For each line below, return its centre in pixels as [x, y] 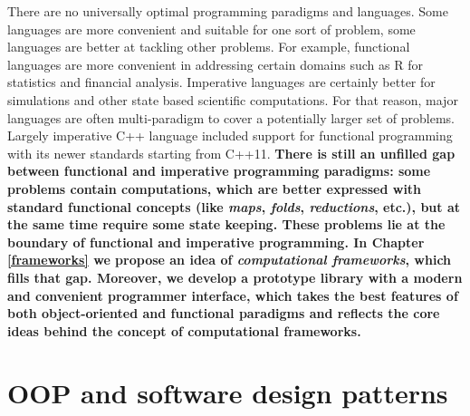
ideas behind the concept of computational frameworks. [184, 330]
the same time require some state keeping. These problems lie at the [226, 224]
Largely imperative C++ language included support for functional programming [230, 135]
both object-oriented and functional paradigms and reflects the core [224, 313]
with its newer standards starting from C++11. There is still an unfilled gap [231, 153]
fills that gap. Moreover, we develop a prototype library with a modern [235, 277]
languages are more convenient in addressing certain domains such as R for [215, 64]
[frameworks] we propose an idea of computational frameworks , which [230, 260]
